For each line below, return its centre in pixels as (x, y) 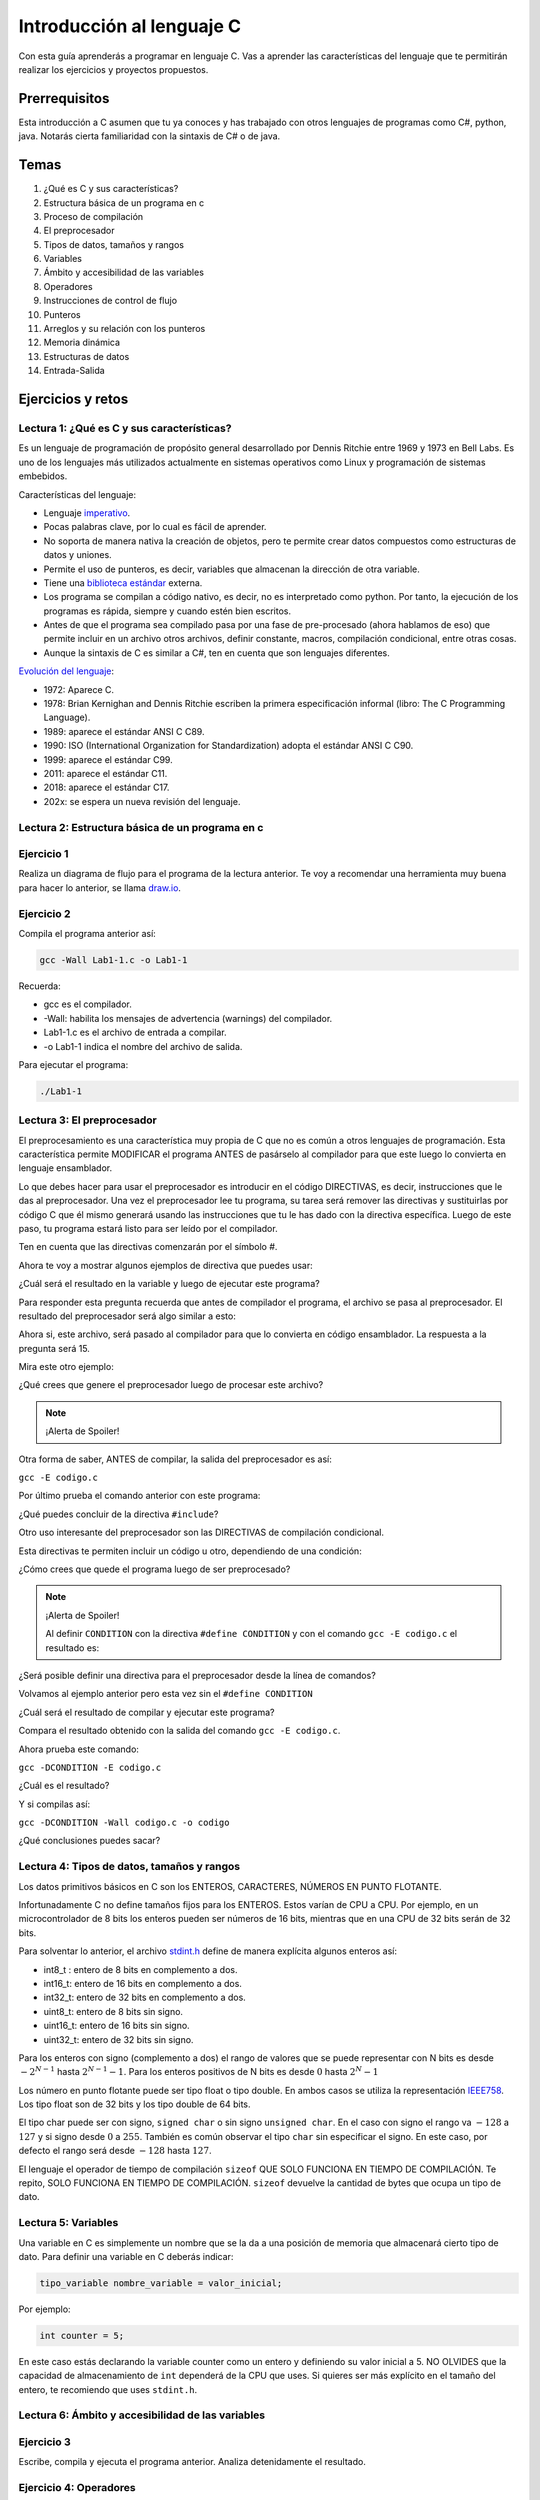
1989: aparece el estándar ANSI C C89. (124, 731)
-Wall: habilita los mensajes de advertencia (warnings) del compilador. (188, 1018)
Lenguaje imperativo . (87, 512)
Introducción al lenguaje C (130, 26)
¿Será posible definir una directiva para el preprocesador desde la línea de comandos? (197, 1675)
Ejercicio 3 (44, 2442)
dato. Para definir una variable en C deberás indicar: (126, 2256)
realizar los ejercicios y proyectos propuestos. (113, 69)
